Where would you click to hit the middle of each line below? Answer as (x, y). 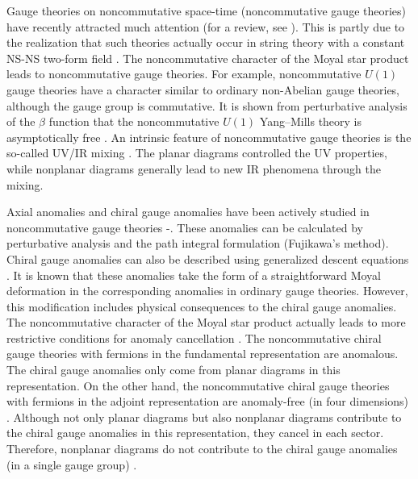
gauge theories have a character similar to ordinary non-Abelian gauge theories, (203, 89)
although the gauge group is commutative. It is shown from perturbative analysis (207, 105)
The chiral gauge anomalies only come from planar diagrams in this (173, 370)
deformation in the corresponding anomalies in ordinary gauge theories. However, (207, 291)
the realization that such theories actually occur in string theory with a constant (206, 42)
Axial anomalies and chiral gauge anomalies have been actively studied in (188, 212)
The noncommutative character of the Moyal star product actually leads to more (206, 322)
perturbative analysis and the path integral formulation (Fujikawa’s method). (198, 243)
